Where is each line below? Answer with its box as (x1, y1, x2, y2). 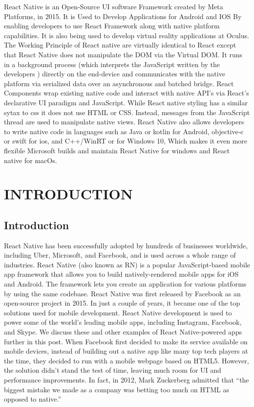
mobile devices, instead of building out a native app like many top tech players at (4, 346, 248, 356)
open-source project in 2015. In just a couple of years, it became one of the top (4, 298, 240, 308)
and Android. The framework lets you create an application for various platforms (4, 279, 247, 289)
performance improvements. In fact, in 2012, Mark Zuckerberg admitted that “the (4, 374, 249, 384)
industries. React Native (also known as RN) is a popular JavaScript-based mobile (4, 259, 250, 269)
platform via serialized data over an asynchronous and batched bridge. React (4, 78, 234, 88)
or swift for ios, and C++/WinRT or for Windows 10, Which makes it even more (4, 136, 248, 146)
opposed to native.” (4, 394, 62, 404)
